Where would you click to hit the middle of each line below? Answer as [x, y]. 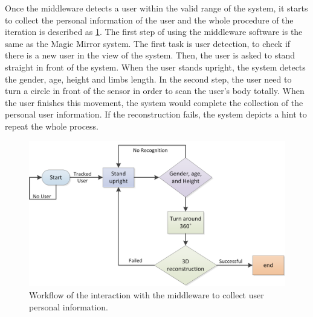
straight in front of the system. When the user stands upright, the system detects [155, 67]
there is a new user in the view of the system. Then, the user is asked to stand [150, 55]
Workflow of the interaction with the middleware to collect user [147, 294]
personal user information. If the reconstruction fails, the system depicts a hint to [156, 114]
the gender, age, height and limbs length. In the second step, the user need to [148, 79]
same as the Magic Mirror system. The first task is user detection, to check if [148, 43]
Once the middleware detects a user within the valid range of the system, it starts [156, 8]
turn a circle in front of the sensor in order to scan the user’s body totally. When [155, 91]
